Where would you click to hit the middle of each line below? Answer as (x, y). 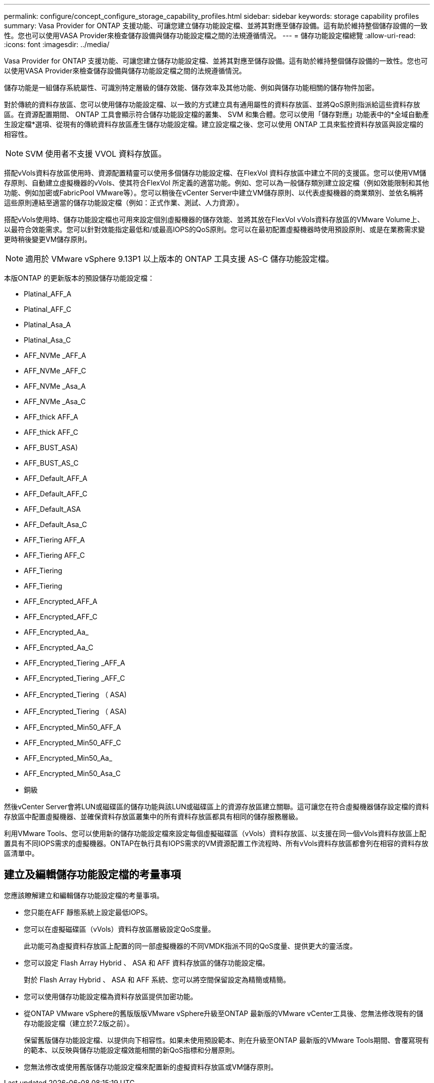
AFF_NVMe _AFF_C (55, 371)
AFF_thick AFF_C (51, 432)
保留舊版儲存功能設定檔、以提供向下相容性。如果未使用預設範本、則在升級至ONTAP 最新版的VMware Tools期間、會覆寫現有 (226, 1040)
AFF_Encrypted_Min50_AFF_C (73, 743)
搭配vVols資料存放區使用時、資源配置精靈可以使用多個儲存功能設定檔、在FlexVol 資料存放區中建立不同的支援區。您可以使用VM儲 (215, 173)
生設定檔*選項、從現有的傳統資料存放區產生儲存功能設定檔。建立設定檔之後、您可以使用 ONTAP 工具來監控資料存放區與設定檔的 (214, 124)
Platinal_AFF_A (48, 294)
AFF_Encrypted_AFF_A (61, 601)
